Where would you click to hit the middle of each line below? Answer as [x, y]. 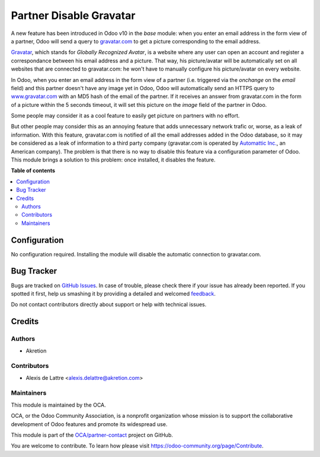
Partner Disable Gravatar [73, 15]
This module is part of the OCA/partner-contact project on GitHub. [92, 435]
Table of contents [33, 171]
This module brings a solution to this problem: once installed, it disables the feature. [113, 160]
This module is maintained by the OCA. [58, 405]
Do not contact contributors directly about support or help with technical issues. [109, 304]
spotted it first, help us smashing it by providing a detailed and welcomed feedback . [113, 293]
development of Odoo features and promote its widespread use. [89, 424]
